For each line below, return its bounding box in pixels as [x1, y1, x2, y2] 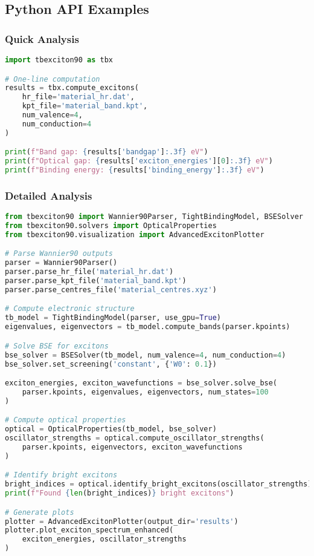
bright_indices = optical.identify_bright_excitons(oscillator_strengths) [5, 480, 312, 489]
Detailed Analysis [5, 188, 92, 203]
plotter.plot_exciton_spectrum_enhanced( [5, 526, 174, 535]
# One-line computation [5, 74, 100, 83]
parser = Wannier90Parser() [5, 258, 118, 267]
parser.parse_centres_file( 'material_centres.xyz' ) [5, 285, 217, 294]
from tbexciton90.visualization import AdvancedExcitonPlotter [5, 230, 264, 239]
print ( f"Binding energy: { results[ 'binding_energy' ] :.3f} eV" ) [5, 166, 264, 175]
